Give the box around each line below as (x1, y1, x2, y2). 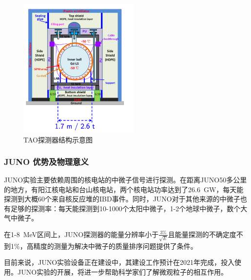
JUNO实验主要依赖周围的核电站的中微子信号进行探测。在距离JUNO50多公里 (4, 174, 247, 184)
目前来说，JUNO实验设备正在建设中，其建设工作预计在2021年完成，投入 (4, 257, 235, 267)
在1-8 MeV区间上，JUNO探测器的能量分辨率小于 (4, 229, 159, 239)
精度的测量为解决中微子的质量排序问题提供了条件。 (33, 240, 197, 251)
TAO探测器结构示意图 (23, 135, 93, 145)
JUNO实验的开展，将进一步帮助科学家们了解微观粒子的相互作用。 (17, 266, 228, 277)
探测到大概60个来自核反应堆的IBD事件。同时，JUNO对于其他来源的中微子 (4, 194, 240, 204)
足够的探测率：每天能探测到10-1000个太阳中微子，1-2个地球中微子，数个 (10, 203, 241, 213)
